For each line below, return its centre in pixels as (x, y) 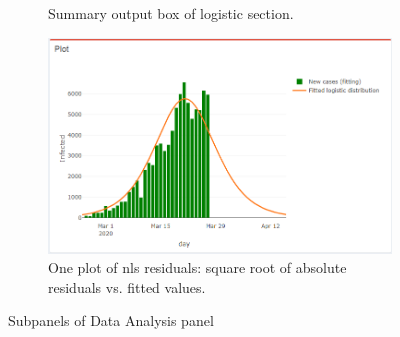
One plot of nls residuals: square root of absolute (197, 267)
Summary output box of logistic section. (171, 13)
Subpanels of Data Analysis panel (111, 320)
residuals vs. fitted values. (127, 286)
